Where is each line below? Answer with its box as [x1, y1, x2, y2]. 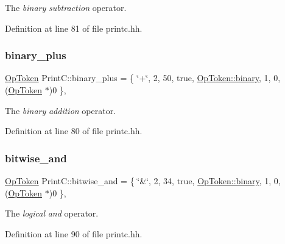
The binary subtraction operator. [5, 1, 127, 13]
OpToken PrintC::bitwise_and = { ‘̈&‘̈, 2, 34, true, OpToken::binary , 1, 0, [5, 174, 281, 187]
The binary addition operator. [5, 104, 116, 117]
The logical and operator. [5, 207, 99, 220]
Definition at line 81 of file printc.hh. [5, 21, 142, 34]
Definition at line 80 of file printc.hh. [5, 124, 142, 137]
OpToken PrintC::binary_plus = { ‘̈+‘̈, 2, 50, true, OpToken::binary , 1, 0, [5, 71, 281, 84]
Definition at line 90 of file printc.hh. [5, 227, 142, 240]
